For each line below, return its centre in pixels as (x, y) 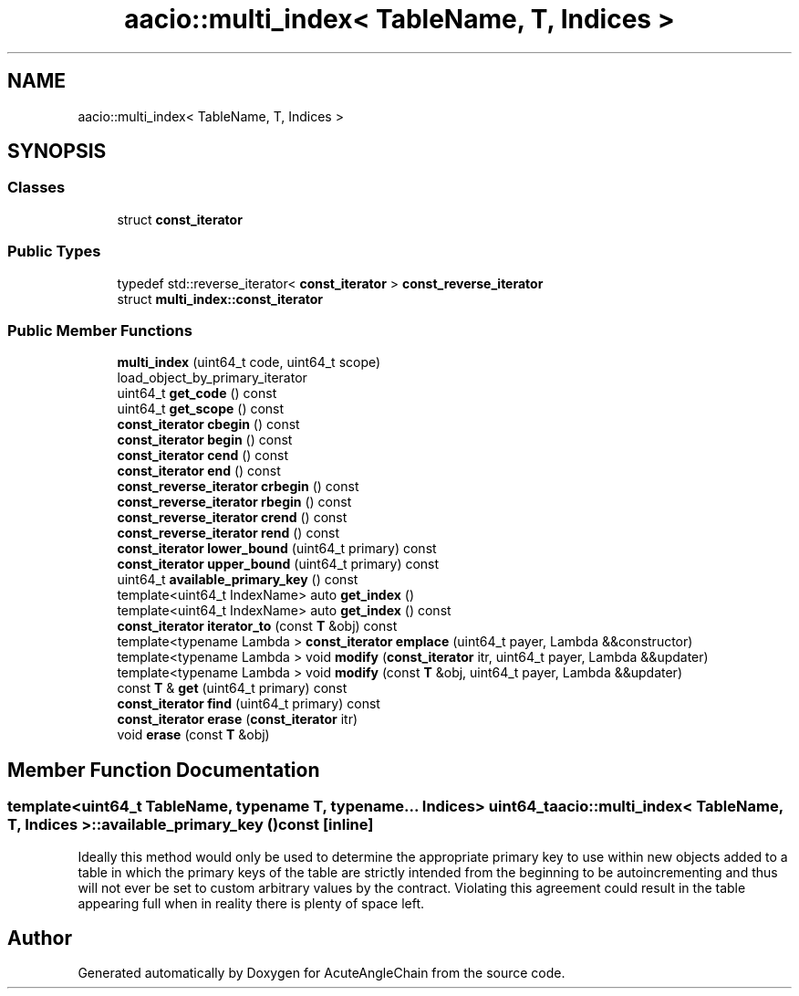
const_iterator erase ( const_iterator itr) (238, 719)
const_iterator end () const (199, 471)
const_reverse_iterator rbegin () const (234, 502)
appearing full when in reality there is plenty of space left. (251, 903)
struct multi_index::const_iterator (220, 299)
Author (40, 938)
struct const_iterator (180, 219)
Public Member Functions (100, 330)
